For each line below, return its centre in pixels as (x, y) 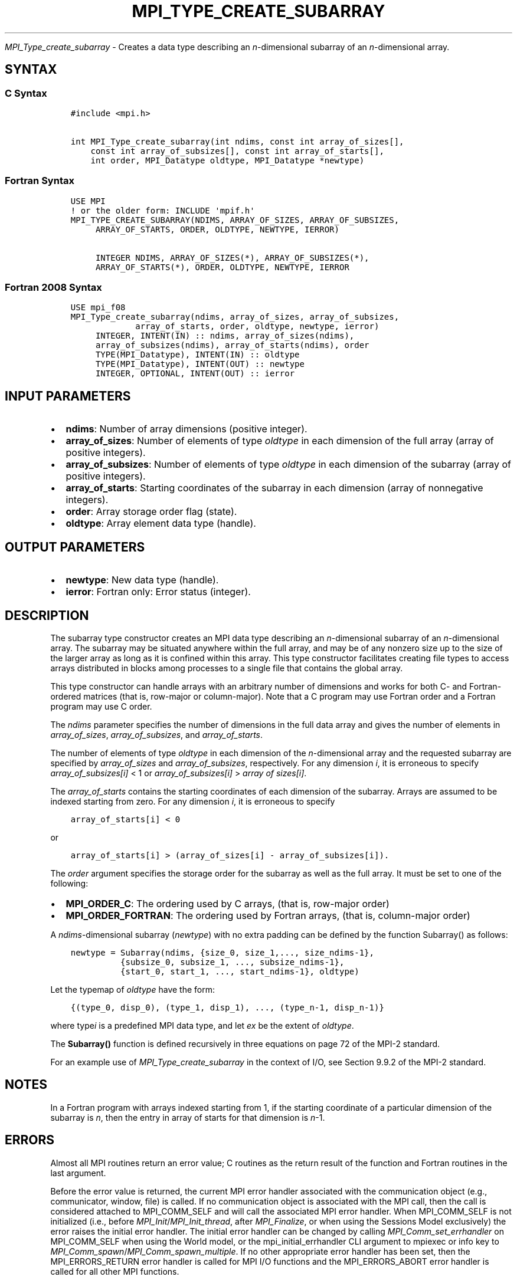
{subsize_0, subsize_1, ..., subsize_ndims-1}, (233, 962)
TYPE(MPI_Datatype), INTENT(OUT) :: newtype (200, 364)
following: (69, 883)
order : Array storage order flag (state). (151, 512)
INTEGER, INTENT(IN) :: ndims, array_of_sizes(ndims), (225, 336)
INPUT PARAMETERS (68, 396)
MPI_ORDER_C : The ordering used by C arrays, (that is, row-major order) (228, 904)
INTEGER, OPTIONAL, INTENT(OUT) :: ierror (195, 374)
